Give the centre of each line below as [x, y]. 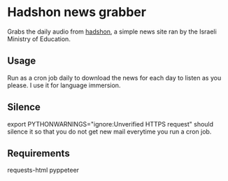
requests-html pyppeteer [43, 170]
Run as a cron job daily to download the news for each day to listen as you [114, 78]
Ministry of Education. [39, 38]
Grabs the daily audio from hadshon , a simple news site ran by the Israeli [112, 31]
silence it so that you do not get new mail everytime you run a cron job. [109, 131]
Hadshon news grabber [77, 12]
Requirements [38, 153]
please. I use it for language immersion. [64, 85]
